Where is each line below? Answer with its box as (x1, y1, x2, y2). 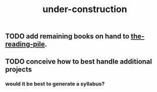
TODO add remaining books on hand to (5, 32, 130, 41)
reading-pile (5, 40, 45, 49)
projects (5, 65, 32, 74)
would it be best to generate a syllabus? (5, 80, 105, 87)
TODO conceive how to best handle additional (5, 57, 152, 66)
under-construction (42, 4, 127, 15)
